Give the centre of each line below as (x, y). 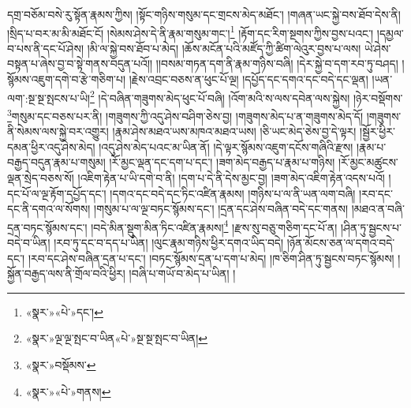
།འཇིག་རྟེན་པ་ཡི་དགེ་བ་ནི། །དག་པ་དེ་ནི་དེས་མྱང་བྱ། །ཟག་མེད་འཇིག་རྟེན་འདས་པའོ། (231, 177)
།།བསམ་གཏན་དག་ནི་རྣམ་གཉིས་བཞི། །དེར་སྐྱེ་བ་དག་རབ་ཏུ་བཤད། (277, 64)
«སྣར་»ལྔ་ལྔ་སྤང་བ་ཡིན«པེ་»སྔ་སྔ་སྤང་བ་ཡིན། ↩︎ (117, 338)
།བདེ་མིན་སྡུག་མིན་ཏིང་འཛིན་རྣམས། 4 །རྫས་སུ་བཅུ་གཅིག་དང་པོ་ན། (214, 226)
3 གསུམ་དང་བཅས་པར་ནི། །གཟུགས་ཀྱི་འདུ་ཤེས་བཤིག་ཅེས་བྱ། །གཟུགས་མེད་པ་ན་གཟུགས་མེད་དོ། (185, 114)
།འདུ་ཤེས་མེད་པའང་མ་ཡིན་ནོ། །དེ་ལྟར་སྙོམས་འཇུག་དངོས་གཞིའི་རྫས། (226, 146)
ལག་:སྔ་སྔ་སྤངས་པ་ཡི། (49, 97)
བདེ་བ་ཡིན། (29, 242)
